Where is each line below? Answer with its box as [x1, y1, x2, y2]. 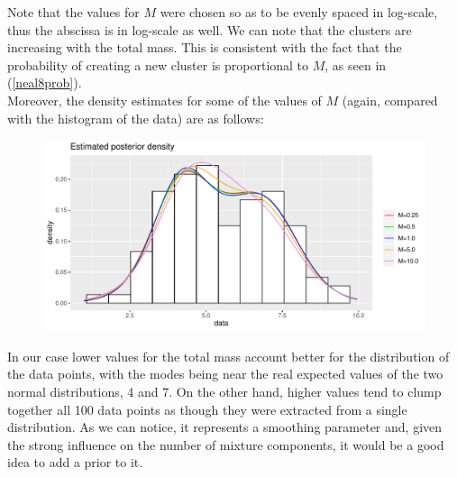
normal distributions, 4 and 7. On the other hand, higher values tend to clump [7, 381, 442, 400]
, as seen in [324, 55, 387, 74]
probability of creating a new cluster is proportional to [7, 55, 309, 74]
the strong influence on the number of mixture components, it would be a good [7, 435, 444, 454]
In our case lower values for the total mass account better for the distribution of [7, 346, 450, 365]
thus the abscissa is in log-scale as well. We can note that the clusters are [7, 20, 412, 39]
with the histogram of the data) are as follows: [7, 108, 264, 127]
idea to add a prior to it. [7, 453, 143, 472]
